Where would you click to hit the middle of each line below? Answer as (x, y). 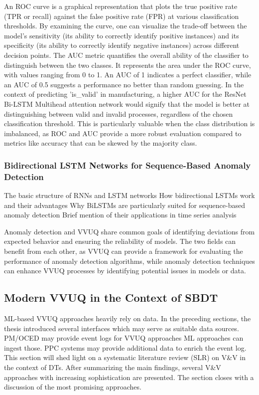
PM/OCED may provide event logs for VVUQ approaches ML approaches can (124, 338)
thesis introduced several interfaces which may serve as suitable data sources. (122, 328)
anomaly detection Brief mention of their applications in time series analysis (120, 215)
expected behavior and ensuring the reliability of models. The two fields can (120, 241)
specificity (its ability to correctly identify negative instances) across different (122, 45)
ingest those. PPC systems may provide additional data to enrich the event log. (125, 347)
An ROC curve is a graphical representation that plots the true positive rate (121, 6)
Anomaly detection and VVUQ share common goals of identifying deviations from (129, 231)
